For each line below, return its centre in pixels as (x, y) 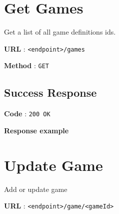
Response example (36, 130)
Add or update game (36, 189)
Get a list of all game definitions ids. (60, 32)
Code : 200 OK (27, 114)
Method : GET (27, 65)
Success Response (50, 92)
